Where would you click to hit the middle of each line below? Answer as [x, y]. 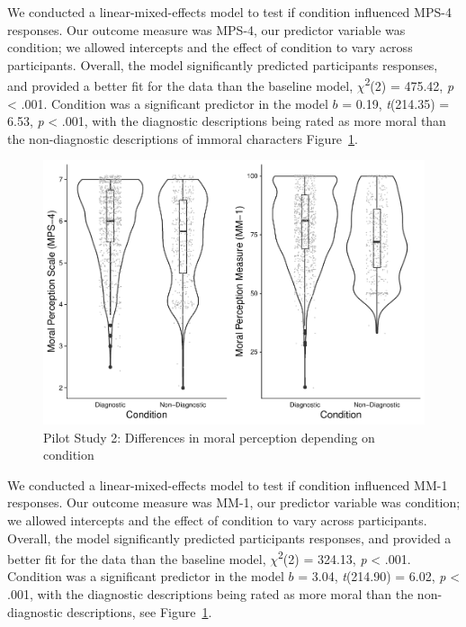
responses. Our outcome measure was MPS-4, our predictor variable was [206, 29]
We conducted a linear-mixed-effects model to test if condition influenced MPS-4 [229, 12]
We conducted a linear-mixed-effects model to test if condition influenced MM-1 [228, 484]
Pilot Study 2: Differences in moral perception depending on [209, 437]
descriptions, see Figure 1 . [139, 611]
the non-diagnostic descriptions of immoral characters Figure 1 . [183, 138]
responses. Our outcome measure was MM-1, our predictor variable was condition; [234, 502]
